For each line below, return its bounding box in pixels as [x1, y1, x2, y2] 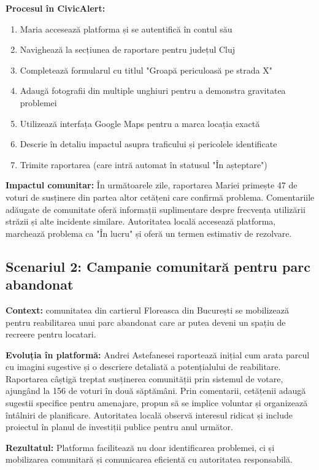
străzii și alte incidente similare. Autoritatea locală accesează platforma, [6, 215, 276, 228]
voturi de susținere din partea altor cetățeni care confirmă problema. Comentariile [6, 190, 315, 203]
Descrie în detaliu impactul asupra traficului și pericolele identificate [20, 137, 277, 150]
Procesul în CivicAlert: [6, 2, 106, 14]
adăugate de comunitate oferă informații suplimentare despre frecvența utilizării [6, 202, 306, 215]
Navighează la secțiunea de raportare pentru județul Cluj [20, 43, 236, 56]
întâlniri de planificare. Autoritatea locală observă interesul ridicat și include [6, 408, 293, 421]
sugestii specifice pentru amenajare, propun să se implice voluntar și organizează [6, 396, 308, 409]
